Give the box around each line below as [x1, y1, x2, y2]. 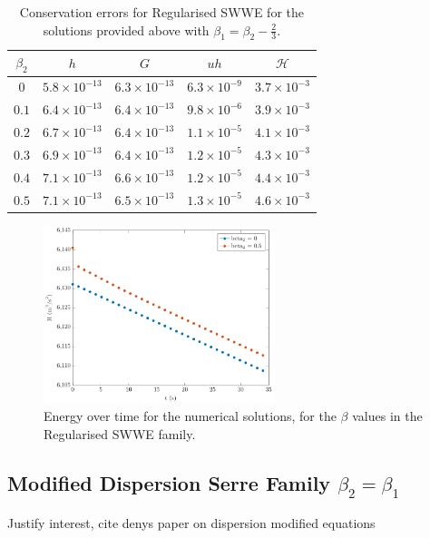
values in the [352, 406, 423, 426]
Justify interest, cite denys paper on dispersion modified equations [7, 513, 376, 532]
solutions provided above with [43, 20, 210, 39]
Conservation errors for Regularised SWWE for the [19, 3, 304, 21]
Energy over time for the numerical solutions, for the [44, 406, 337, 426]
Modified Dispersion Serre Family [7, 468, 331, 496]
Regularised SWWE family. [44, 424, 196, 443]
